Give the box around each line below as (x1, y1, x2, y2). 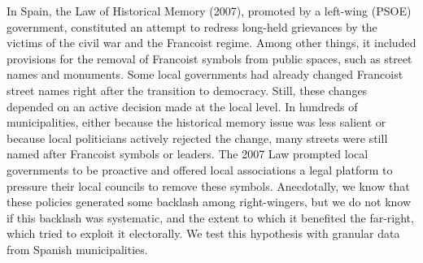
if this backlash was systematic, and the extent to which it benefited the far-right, (7, 209, 414, 226)
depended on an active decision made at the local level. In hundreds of (7, 97, 358, 114)
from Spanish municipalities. (7, 240, 148, 257)
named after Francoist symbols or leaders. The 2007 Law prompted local (7, 145, 368, 162)
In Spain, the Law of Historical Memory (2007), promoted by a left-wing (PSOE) (7, 2, 412, 19)
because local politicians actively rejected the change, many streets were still (7, 129, 388, 146)
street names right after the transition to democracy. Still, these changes (7, 81, 368, 98)
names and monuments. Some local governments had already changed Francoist (7, 66, 403, 83)
